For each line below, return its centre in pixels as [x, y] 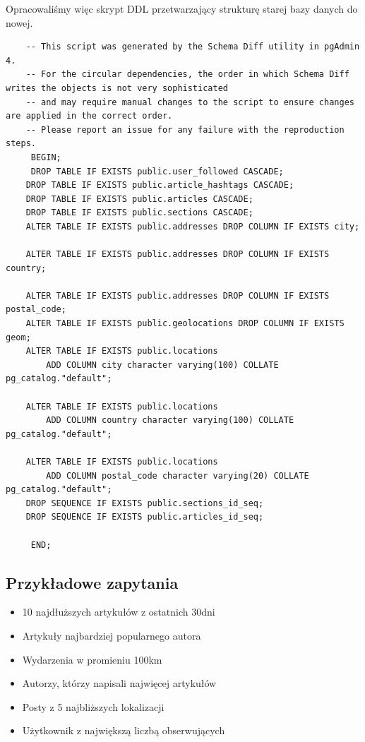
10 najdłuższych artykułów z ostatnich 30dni [119, 612]
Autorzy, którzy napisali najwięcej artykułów [119, 683]
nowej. [19, 22]
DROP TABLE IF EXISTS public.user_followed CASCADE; [157, 171]
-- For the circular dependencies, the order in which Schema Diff [187, 74]
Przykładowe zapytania [92, 582]
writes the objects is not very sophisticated [117, 88]
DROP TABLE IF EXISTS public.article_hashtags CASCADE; [160, 185]
